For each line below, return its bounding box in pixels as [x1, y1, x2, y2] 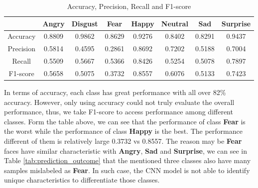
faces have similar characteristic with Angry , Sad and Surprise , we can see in [4, 145, 248, 156]
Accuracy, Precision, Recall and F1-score [67, 1, 191, 11]
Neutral [161, 18, 188, 28]
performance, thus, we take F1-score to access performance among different [4, 106, 233, 117]
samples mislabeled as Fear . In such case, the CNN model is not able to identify [4, 165, 250, 175]
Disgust [71, 18, 98, 28]
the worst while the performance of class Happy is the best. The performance [4, 126, 243, 136]
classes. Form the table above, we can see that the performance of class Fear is [4, 116, 246, 126]
